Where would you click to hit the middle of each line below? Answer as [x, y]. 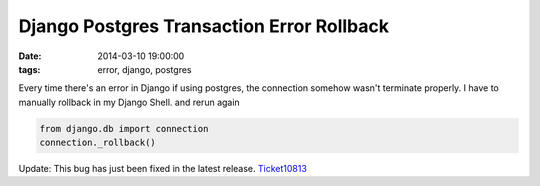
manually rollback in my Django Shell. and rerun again [129, 102]
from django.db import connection [124, 128]
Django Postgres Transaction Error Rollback [204, 26]
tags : [29, 69]
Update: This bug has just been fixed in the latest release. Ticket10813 [162, 169]
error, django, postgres [144, 69]
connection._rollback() [98, 143]
